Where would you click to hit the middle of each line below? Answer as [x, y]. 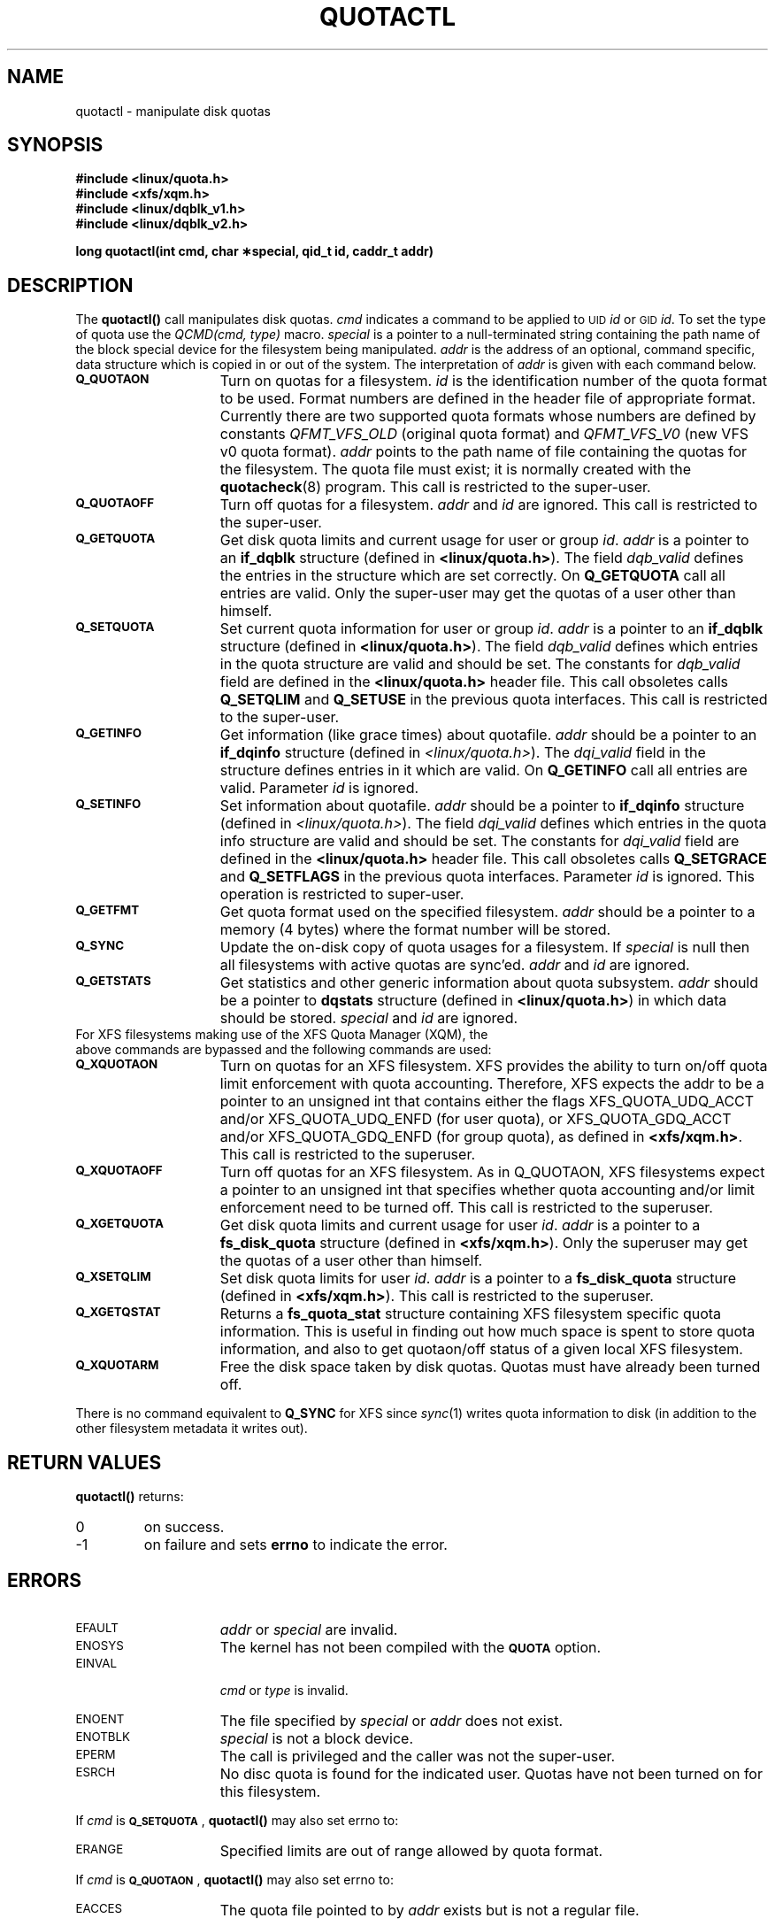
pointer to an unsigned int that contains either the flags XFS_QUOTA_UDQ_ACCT [487, 1102]
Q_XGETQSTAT [118, 1312]
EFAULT [97, 1627]
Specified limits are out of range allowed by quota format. [411, 1850]
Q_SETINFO [108, 804]
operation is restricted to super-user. [342, 894]
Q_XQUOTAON [117, 1064]
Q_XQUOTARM [117, 1365]
